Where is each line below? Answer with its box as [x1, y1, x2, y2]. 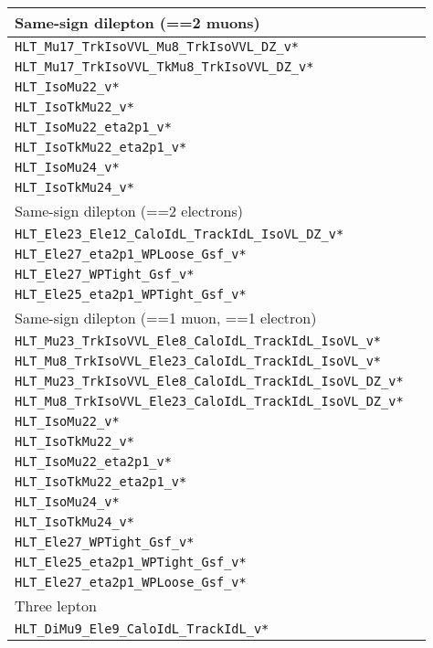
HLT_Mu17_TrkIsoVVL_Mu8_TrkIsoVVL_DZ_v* [15, 39, 299, 54]
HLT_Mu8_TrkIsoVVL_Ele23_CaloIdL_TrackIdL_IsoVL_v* [15, 354, 382, 368]
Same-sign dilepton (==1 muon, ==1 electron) [15, 307, 317, 328]
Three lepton [15, 595, 97, 616]
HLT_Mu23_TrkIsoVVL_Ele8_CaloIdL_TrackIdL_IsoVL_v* [15, 334, 382, 348]
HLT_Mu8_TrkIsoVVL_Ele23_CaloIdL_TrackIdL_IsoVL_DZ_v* [15, 394, 404, 409]
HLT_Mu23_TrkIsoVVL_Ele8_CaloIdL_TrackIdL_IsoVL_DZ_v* [15, 374, 404, 388]
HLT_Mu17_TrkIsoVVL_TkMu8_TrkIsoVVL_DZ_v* [15, 59, 314, 74]
